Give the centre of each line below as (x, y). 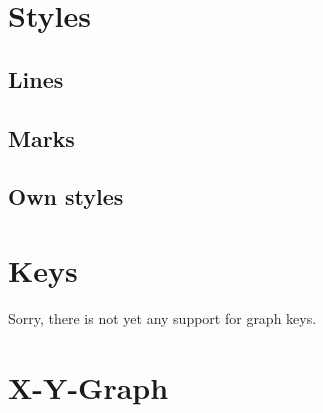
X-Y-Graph (88, 386)
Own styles (66, 196)
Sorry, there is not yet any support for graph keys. (162, 317)
